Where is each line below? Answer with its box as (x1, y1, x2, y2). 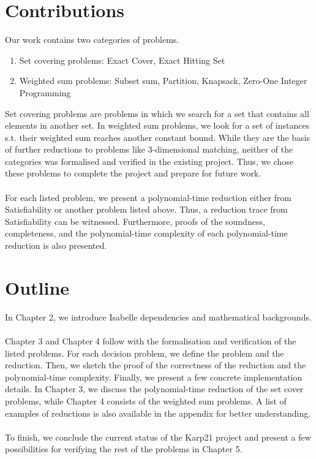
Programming (19, 86, 71, 99)
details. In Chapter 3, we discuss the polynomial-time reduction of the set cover (5, 382, 304, 395)
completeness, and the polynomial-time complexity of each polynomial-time (5, 227, 288, 240)
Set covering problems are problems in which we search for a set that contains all (5, 107, 309, 119)
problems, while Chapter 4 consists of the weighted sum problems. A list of (5, 394, 287, 407)
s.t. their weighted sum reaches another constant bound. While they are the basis (5, 131, 310, 143)
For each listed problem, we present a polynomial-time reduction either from (5, 191, 292, 203)
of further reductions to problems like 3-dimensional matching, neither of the (5, 143, 293, 156)
